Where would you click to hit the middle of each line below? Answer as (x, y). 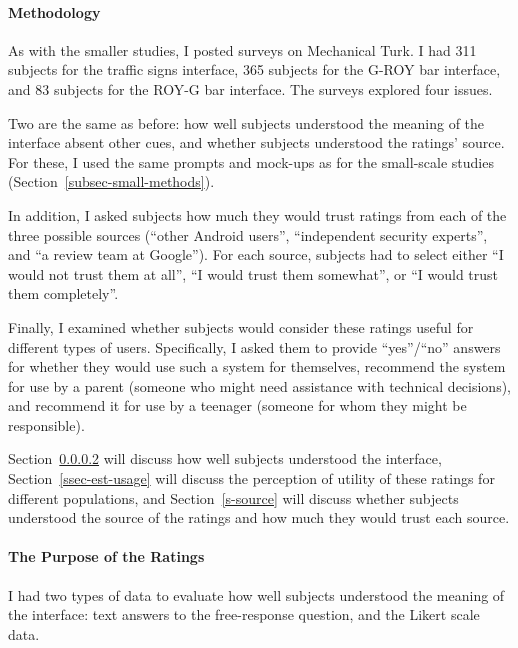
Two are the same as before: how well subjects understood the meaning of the (246, 122)
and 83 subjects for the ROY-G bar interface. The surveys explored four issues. (250, 88)
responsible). (46, 424)
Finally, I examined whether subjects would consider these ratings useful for (241, 326)
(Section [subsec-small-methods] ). (111, 181)
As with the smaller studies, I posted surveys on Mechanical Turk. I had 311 (242, 49)
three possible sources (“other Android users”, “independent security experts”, (248, 234)
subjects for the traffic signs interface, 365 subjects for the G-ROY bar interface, (254, 69)
